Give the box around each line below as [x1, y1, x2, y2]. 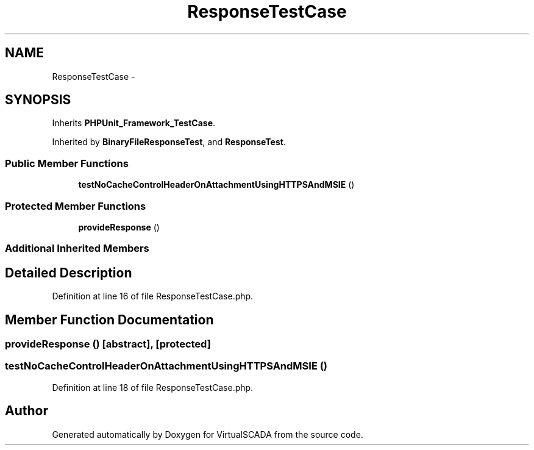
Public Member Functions [5, 157, 129, 170]
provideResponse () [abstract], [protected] [5, 338, 211, 350]
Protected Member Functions [5, 199, 146, 212]
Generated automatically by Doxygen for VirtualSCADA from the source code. [52, 429, 363, 440]
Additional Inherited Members [5, 242, 149, 255]
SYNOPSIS [5, 92, 71, 108]
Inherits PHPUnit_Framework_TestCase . [52, 118, 216, 129]
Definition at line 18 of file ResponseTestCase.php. [52, 382, 254, 393]
